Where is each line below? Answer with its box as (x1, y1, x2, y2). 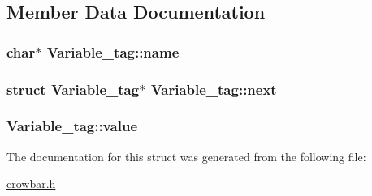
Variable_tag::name (46, 41, 180, 62)
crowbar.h (6, 175, 56, 192)
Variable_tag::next (150, 79, 277, 99)
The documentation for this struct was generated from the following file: (6, 147, 366, 164)
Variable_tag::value (6, 116, 138, 136)
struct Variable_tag (6, 79, 140, 99)
